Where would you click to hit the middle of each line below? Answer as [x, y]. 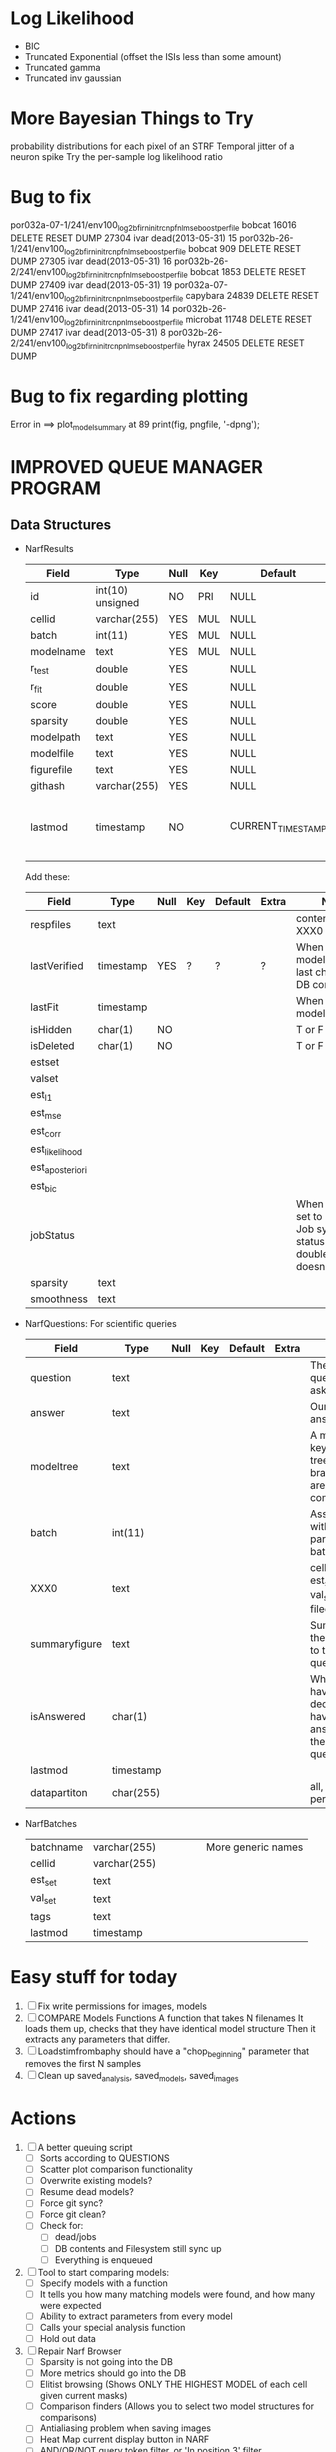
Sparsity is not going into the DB [106, 2361]
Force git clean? [73, 2214]
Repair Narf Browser [79, 2351]
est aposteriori [58, 1168]
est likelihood [56, 1150]
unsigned [117, 603]
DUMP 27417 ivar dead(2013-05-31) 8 [88, 332]
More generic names [255, 1847]
